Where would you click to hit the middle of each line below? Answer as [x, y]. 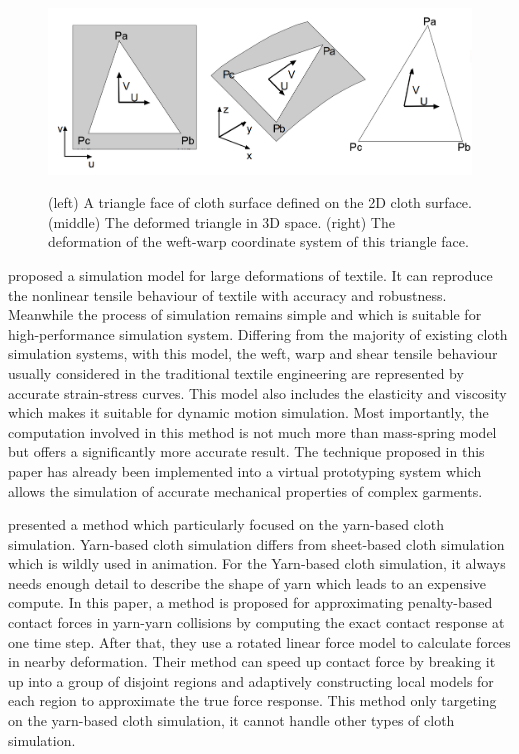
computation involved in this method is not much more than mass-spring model [252, 431]
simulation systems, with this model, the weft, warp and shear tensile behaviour [253, 353]
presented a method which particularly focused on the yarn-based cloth [226, 524]
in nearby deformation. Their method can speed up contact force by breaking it [252, 661]
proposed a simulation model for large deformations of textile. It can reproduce [250, 274]
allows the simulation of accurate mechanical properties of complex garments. [245, 490]
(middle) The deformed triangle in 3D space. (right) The [221, 221]
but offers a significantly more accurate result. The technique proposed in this [246, 451]
